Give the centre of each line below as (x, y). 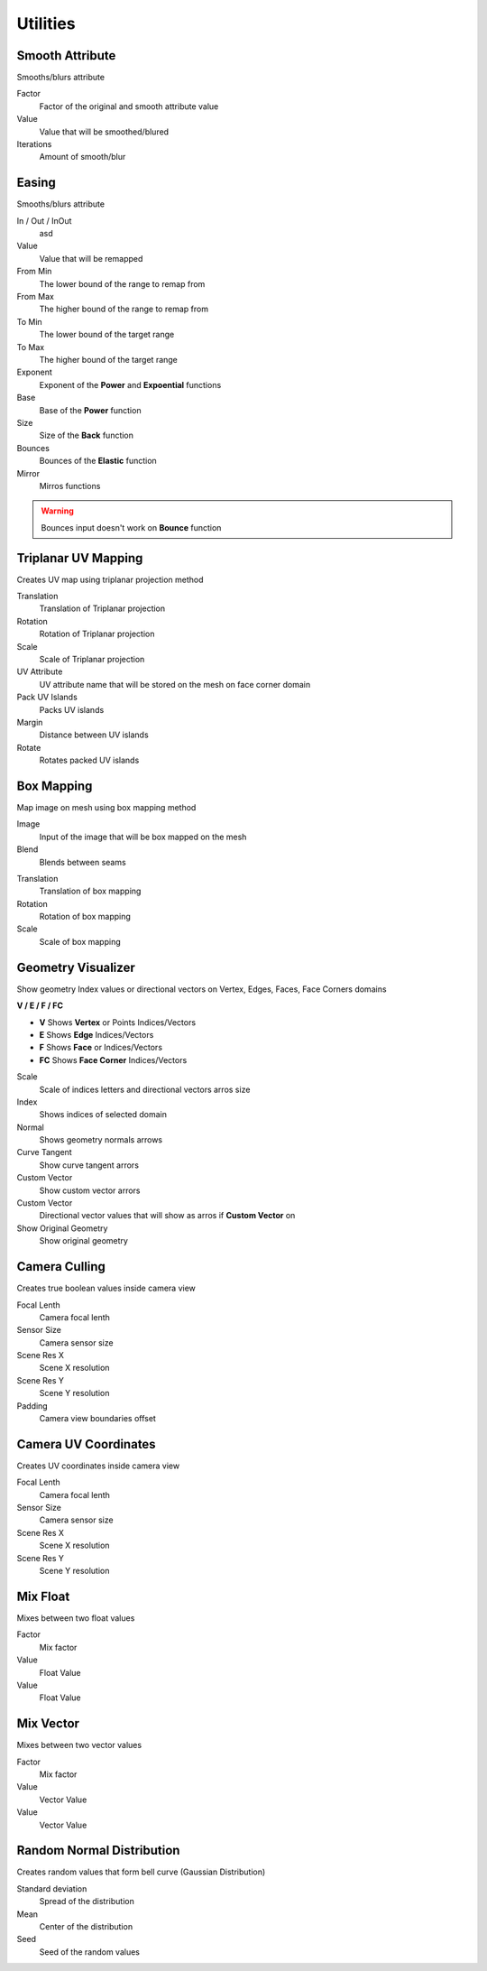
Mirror (28, 473)
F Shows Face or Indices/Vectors (101, 1048)
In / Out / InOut (44, 220)
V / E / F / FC (40, 1005)
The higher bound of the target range (108, 360)
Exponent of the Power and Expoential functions (130, 384)
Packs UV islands (72, 709)
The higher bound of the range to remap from (124, 309)
